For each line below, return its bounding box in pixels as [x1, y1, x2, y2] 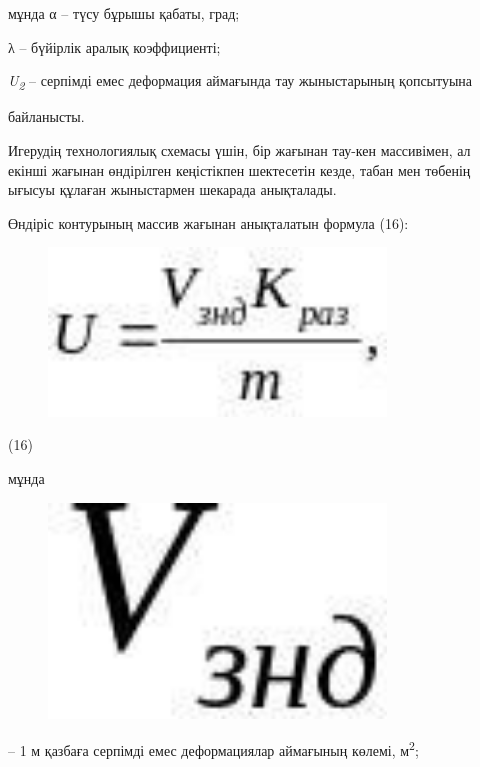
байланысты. [8, 106, 85, 127]
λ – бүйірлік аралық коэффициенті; [8, 36, 221, 57]
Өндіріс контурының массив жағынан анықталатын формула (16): [8, 212, 409, 233]
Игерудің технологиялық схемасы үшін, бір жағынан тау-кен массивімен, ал [8, 139, 471, 160]
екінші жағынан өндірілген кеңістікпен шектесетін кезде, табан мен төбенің [8, 159, 471, 180]
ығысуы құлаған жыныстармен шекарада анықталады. [8, 179, 337, 200]
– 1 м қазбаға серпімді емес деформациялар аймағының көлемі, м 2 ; [8, 737, 419, 760]
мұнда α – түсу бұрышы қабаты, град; [8, 3, 240, 23]
